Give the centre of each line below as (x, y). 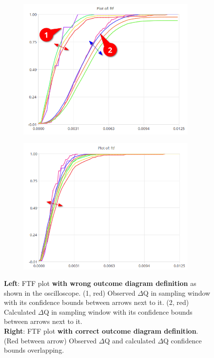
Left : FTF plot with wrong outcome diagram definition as (100, 283)
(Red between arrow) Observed (50, 340)
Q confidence (183, 340)
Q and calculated (130, 340)
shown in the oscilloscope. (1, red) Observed (70, 292)
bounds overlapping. (34, 350)
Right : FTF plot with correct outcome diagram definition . (101, 330)
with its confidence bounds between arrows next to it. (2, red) (97, 302)
